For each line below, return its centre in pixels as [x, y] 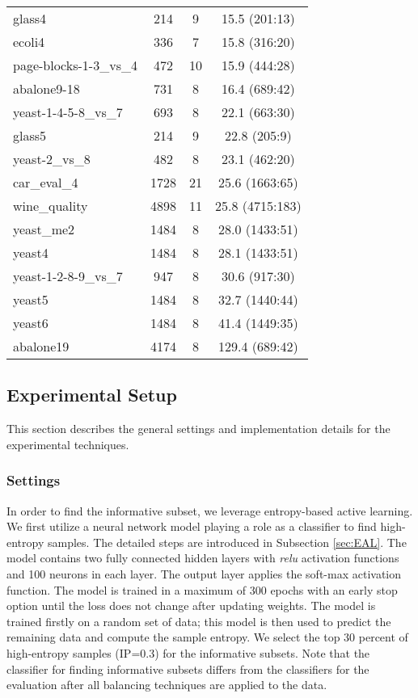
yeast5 [31, 299]
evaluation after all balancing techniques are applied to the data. [167, 685]
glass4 [30, 18]
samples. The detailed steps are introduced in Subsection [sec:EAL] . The [227, 542]
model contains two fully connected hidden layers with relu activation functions [203, 558]
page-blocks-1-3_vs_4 [75, 65]
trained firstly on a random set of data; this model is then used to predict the [199, 621]
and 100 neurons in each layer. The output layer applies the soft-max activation [204, 573]
